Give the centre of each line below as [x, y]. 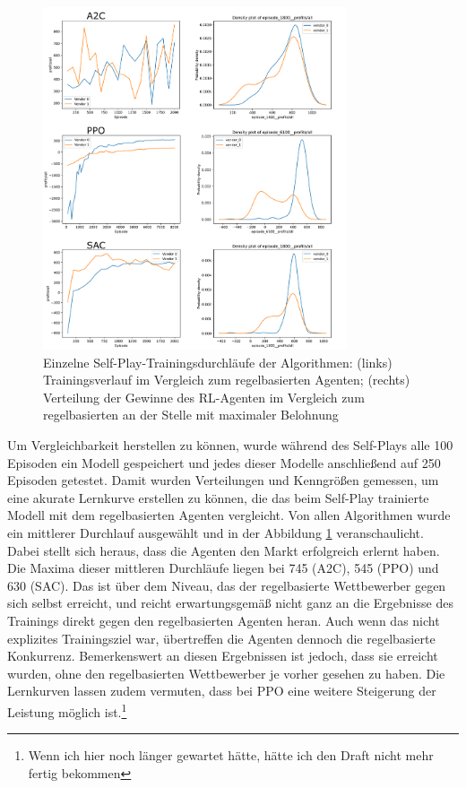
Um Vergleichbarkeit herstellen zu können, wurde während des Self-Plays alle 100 [230, 445]
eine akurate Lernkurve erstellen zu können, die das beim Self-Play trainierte [218, 497]
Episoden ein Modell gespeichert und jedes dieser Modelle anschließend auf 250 [224, 462]
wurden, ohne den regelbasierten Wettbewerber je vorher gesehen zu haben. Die [226, 673]
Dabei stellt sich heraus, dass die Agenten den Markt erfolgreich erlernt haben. [224, 550]
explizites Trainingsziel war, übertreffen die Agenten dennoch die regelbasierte [221, 638]
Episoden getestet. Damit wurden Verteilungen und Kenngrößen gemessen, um [223, 480]
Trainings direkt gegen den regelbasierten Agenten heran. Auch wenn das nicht [224, 620]
